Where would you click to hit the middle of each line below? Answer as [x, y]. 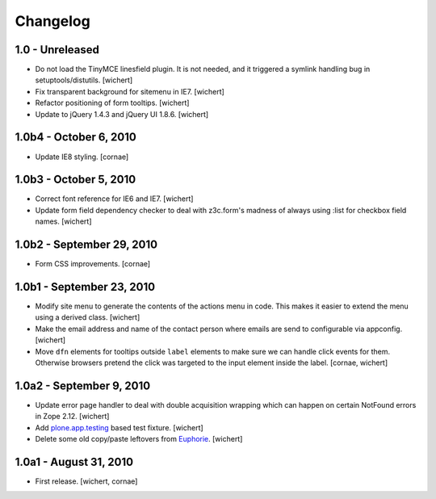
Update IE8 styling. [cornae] [82, 157]
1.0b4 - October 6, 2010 [75, 137]
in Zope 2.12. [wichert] [72, 417]
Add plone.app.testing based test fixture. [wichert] [119, 427]
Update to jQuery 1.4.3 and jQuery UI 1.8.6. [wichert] [122, 114]
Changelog [52, 21]
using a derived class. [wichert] [88, 317]
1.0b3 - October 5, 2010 [75, 180]
